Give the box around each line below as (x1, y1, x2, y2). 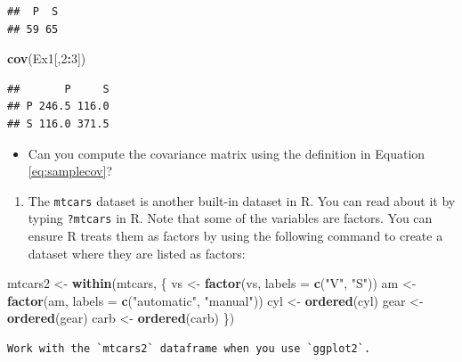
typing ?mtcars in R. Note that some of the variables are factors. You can (28, 209, 433, 227)
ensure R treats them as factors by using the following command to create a (28, 226, 443, 245)
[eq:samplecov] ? (28, 161, 112, 180)
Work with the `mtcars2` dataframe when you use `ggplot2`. (7, 342, 371, 356)
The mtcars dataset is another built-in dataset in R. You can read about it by (28, 191, 456, 210)
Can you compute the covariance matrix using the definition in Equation (28, 144, 426, 162)
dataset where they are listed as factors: (28, 243, 246, 262)
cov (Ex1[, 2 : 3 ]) (7, 49, 86, 68)
